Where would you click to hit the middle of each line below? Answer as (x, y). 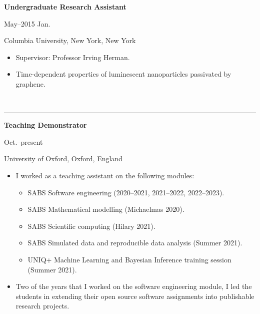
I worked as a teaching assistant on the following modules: (105, 175)
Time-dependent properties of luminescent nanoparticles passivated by (123, 74)
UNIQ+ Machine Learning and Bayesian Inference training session (129, 259)
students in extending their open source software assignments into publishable (135, 296)
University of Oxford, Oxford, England (63, 159)
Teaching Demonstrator (45, 125)
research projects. (42, 306)
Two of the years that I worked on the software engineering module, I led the (134, 286)
